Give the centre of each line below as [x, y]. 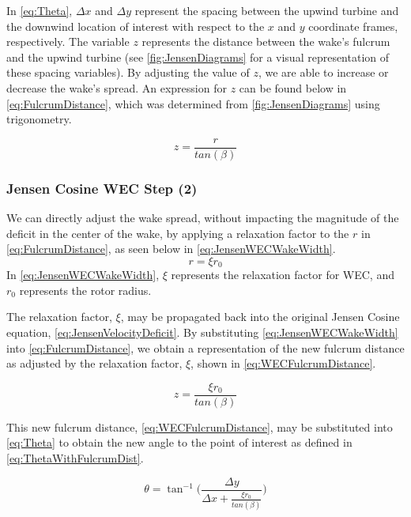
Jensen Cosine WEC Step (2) [102, 188]
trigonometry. [39, 119]
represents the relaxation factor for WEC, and [283, 275]
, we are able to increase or [323, 72]
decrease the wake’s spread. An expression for [117, 87]
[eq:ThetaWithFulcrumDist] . [75, 458]
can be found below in [293, 87]
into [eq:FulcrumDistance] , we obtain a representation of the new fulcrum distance [205, 347]
